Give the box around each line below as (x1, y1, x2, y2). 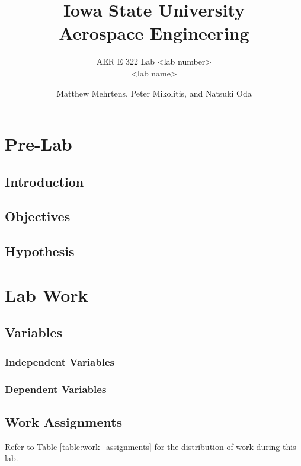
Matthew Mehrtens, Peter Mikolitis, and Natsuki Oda (56, 87, 252, 99)
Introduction (5, 172, 84, 190)
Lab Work (5, 282, 88, 307)
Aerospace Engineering (59, 21, 249, 45)
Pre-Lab (5, 132, 72, 156)
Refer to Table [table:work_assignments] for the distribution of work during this (5, 440, 296, 452)
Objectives (5, 207, 71, 225)
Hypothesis (5, 242, 75, 260)
